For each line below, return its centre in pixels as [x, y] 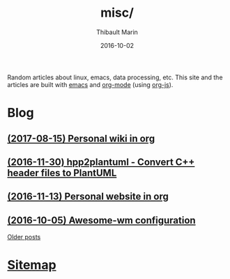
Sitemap [32, 265]
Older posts [24, 237]
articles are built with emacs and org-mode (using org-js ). [90, 84]
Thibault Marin [117, 32]
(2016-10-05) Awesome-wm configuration [102, 220]
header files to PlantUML [62, 173]
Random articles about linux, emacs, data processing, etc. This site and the [115, 77]
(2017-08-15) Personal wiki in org [81, 138]
